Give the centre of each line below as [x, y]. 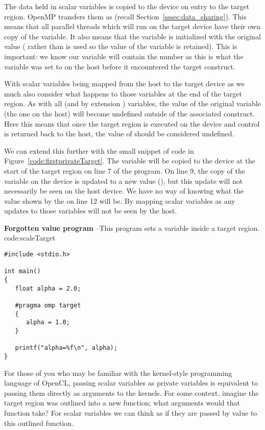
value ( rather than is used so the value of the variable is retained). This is [121, 46]
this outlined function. [39, 423]
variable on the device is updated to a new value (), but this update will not [124, 181]
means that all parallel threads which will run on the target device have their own [132, 26]
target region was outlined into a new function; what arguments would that [122, 403]
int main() [22, 271]
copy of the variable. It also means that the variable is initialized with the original [132, 36]
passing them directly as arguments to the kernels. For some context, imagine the [131, 392]
